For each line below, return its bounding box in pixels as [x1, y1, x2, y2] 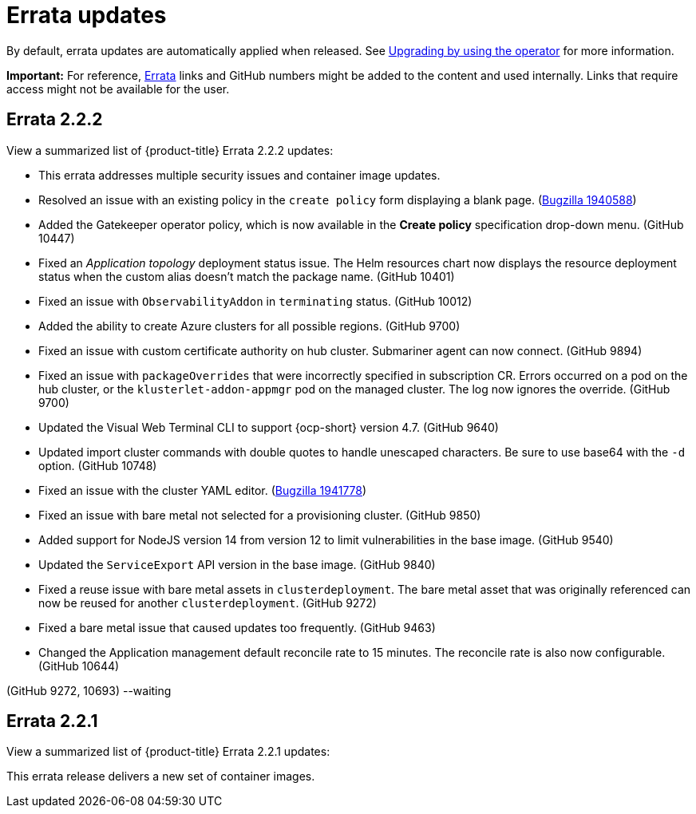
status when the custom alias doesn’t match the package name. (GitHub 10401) [38, 269, 455, 283]
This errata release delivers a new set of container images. [6, 769, 315, 784]
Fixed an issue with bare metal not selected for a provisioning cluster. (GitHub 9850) [38, 508, 481, 522]
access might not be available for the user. [6, 81, 230, 96]
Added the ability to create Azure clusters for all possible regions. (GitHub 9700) [38, 318, 461, 333]
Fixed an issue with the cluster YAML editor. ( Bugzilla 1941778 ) [38, 483, 367, 497]
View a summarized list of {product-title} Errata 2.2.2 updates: [6, 143, 334, 157]
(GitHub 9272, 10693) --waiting [6, 683, 172, 697]
